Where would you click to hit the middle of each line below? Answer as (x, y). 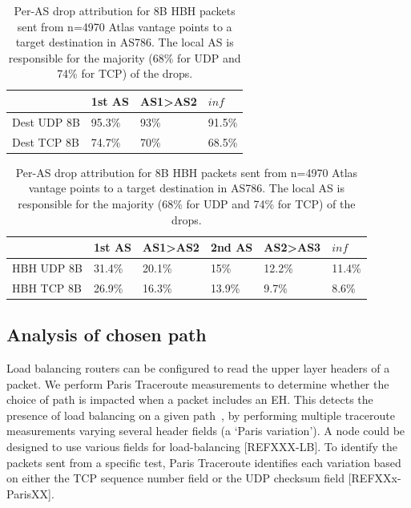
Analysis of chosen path (107, 335)
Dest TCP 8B (46, 141)
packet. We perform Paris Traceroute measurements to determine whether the (198, 383)
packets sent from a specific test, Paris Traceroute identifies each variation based (204, 462)
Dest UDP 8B (46, 121)
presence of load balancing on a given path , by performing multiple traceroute (201, 415)
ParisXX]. (30, 493)
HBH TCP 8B (47, 287)
